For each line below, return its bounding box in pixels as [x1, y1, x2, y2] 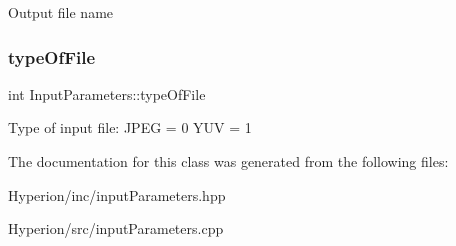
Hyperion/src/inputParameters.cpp [8, 218, 224, 239]
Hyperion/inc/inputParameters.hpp [8, 184, 226, 205]
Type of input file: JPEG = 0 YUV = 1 [8, 117, 252, 138]
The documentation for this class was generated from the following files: [8, 151, 449, 171]
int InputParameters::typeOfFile [8, 83, 206, 104]
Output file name [8, 2, 114, 22]
